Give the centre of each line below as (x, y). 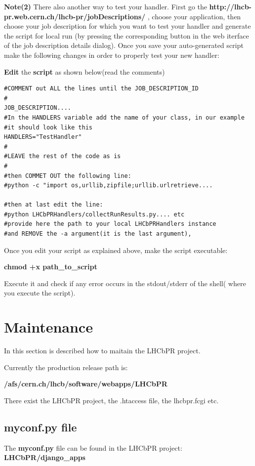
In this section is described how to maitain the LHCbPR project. (102, 351)
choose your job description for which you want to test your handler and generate (127, 26)
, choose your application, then (194, 16)
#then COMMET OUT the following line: (68, 176)
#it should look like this (48, 127)
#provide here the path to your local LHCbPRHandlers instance (110, 224)
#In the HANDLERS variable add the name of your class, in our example (124, 117)
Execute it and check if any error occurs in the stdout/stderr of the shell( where (125, 283)
